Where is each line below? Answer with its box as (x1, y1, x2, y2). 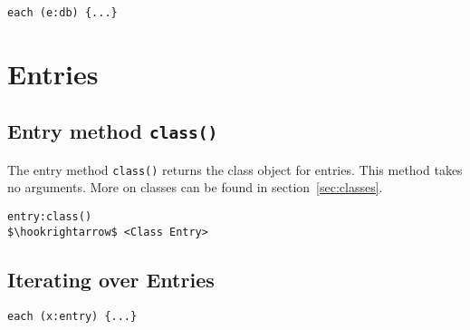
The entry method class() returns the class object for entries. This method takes (7, 160, 463, 179)
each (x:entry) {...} (7, 309, 138, 323)
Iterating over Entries (7, 265, 215, 293)
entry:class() (7, 210, 92, 224)
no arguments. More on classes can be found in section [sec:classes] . (7, 178, 383, 197)
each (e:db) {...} (7, 6, 118, 19)
